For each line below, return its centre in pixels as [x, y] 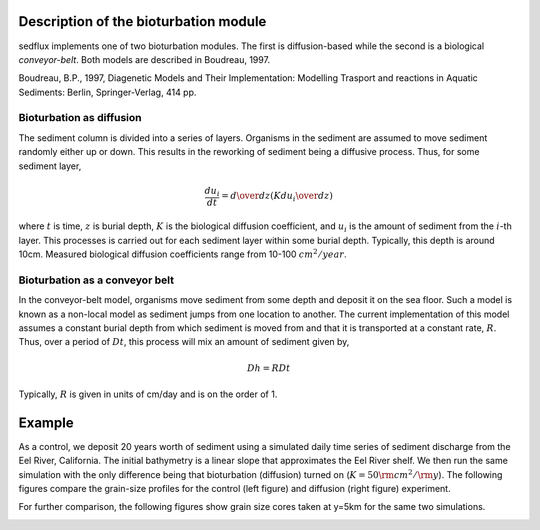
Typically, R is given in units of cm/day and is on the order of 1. [148, 394]
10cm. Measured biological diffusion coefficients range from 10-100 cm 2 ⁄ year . [182, 253]
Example [46, 422]
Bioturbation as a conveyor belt [96, 280]
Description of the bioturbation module [142, 21]
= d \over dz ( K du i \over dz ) [277, 197]
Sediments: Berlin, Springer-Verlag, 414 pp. [107, 92]
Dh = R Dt [268, 368]
